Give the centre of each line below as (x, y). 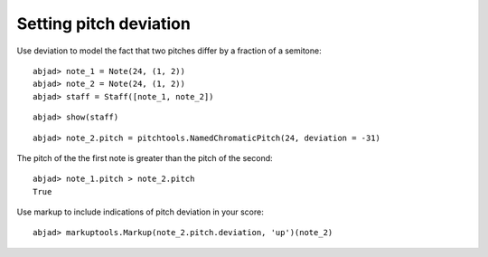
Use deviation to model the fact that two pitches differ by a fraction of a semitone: (169, 51)
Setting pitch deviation (104, 24)
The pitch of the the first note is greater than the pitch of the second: (145, 157)
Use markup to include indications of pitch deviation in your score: (140, 212)
